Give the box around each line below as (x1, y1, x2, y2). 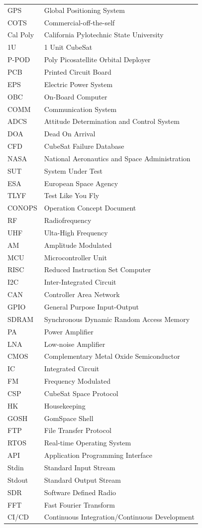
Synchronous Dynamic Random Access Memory (44, 314, 190, 324)
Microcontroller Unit (44, 252, 107, 262)
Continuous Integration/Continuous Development (44, 512, 195, 522)
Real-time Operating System (44, 437, 131, 448)
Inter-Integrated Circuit (44, 277, 116, 287)
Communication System (44, 104, 117, 114)
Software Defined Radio (44, 487, 116, 497)
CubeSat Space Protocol (44, 388, 118, 398)
